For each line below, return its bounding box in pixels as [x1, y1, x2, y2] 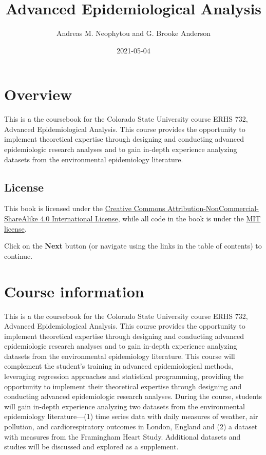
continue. [4, 250, 33, 261]
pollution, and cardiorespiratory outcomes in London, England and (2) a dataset [4, 421, 258, 432]
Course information [4, 280, 144, 301]
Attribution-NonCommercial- [167, 203, 259, 214]
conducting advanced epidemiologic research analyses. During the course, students [4, 391, 262, 402]
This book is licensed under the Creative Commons [4, 203, 165, 214]
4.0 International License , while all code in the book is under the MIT [40, 213, 261, 224]
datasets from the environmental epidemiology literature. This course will [4, 350, 235, 361]
